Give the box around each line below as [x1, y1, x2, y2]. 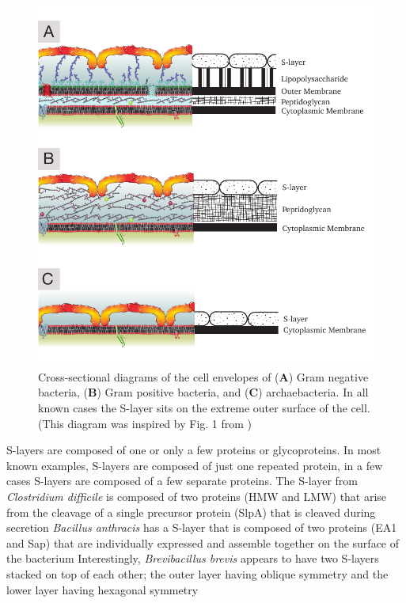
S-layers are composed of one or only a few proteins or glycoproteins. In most [6, 442, 381, 458]
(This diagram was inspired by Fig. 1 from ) [38, 415, 252, 431]
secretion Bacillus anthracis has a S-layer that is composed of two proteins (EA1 [6, 519, 397, 536]
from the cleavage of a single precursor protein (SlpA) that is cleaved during [6, 503, 376, 520]
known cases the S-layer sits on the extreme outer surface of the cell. [38, 400, 370, 416]
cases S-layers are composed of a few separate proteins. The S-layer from [6, 472, 358, 489]
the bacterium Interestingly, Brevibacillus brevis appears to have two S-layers [6, 550, 379, 567]
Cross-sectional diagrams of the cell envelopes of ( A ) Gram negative [38, 368, 369, 385]
